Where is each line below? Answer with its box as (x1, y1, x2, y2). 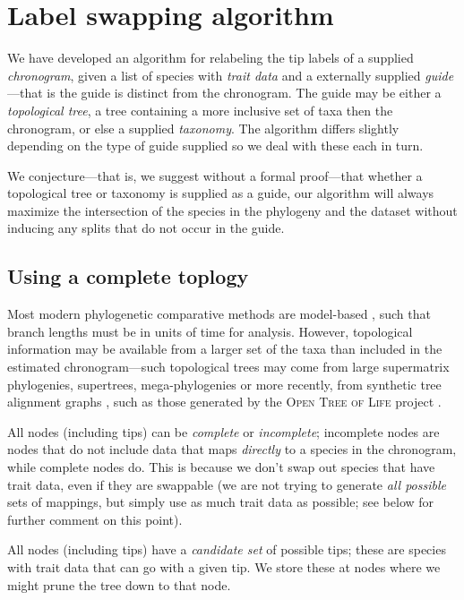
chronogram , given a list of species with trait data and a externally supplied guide (7, 65, 454, 84)
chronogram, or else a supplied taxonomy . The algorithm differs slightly (7, 118, 400, 137)
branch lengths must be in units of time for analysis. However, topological (7, 321, 413, 340)
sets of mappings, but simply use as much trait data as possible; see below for (7, 493, 434, 511)
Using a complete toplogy (7, 262, 249, 290)
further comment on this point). (7, 510, 183, 528)
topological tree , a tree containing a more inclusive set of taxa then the (7, 100, 393, 119)
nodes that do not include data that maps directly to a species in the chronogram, (7, 440, 457, 459)
